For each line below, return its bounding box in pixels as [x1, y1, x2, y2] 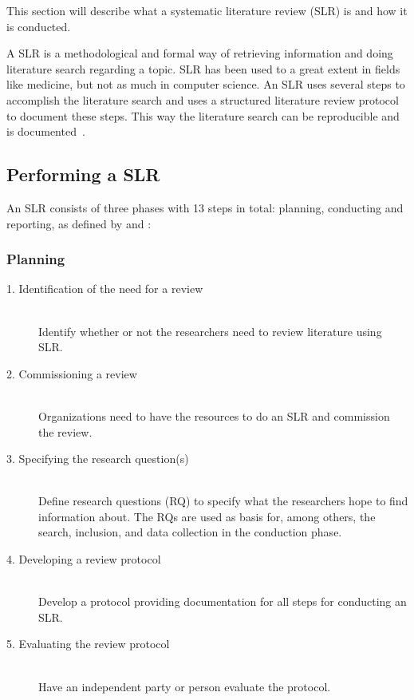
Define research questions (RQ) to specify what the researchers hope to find [38, 492, 408, 509]
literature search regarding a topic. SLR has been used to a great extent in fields [6, 60, 400, 77]
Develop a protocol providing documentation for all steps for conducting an [38, 593, 407, 610]
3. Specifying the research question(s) [6, 450, 189, 467]
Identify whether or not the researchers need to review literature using [38, 322, 382, 339]
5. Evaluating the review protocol [6, 635, 170, 652]
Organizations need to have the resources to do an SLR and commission [38, 407, 390, 424]
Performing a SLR [6, 162, 160, 187]
